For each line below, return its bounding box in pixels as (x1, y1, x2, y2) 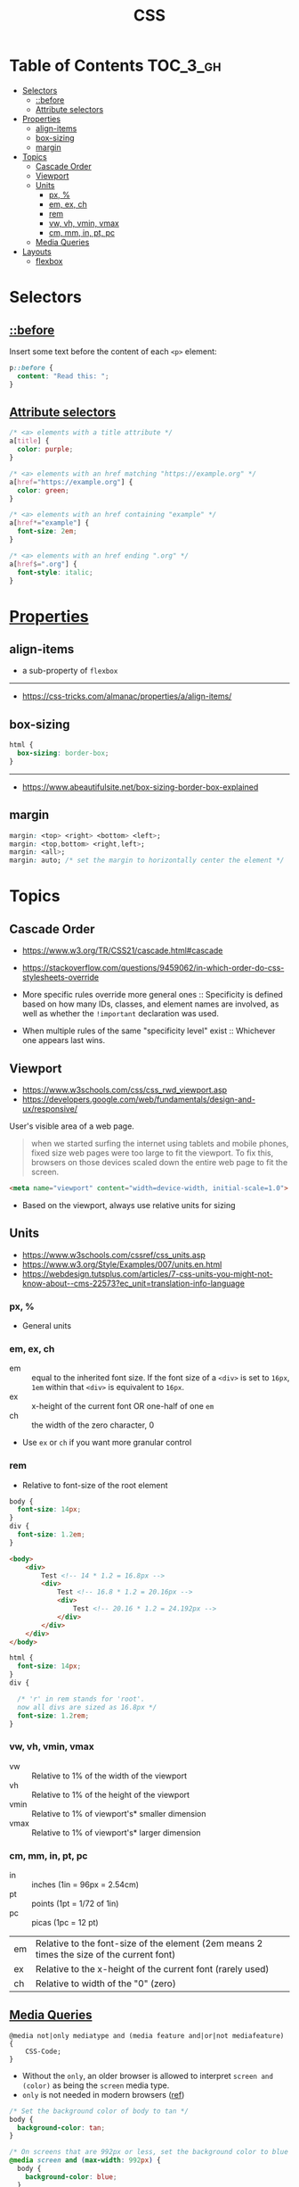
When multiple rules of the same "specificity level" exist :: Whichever (21, 1025, 276, 1036)
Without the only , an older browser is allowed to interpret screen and (21, 2070, 274, 2081)
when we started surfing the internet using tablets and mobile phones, (30, 1138, 289, 1148)
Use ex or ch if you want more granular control (21, 1437, 192, 1448)
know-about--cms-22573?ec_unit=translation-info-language (21, 1278, 245, 1288)
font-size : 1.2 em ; (17, 1530, 86, 1539)
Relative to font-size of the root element (21, 1479, 168, 1490)
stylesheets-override (21, 972, 100, 982)
